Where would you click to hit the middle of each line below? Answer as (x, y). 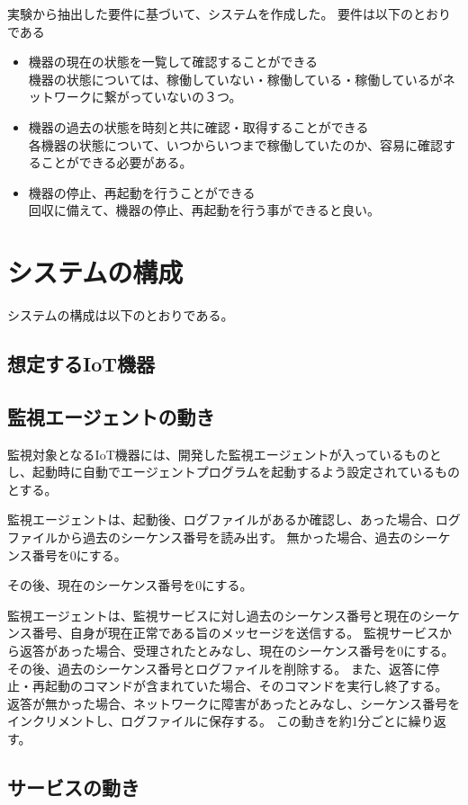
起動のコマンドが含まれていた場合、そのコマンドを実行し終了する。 (246, 686)
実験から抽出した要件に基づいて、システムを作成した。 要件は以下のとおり (229, 13)
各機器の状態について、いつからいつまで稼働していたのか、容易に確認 (235, 144)
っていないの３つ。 (185, 97)
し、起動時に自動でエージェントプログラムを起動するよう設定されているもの (234, 472)
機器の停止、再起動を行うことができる (142, 192)
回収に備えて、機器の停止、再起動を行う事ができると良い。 (204, 210)
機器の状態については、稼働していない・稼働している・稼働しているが (235, 79)
